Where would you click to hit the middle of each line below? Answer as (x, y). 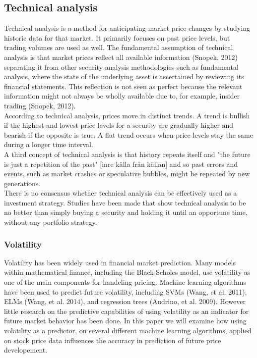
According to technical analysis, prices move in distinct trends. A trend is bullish (127, 115)
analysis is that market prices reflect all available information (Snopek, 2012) (121, 57)
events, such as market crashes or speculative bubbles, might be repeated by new (127, 174)
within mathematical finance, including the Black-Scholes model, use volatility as (127, 272)
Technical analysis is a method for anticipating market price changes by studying (127, 28)
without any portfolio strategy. (51, 222)
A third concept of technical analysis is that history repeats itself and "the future (127, 154)
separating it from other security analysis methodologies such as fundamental (121, 67)
